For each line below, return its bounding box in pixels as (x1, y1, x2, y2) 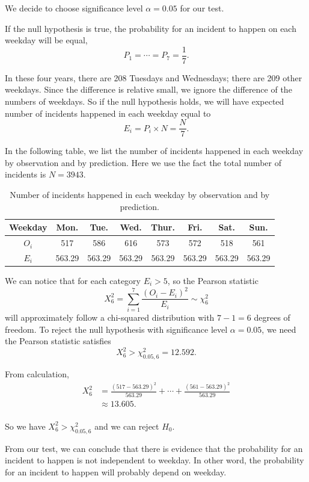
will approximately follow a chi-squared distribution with (5, 311, 215, 323)
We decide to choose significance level (5, 2, 143, 14)
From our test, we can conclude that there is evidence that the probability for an (5, 442, 303, 454)
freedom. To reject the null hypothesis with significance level (5, 323, 228, 335)
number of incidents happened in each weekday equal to (5, 107, 211, 119)
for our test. (180, 2, 224, 14)
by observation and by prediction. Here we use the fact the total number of (5, 156, 281, 168)
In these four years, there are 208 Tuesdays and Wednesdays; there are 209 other (5, 71, 302, 84)
